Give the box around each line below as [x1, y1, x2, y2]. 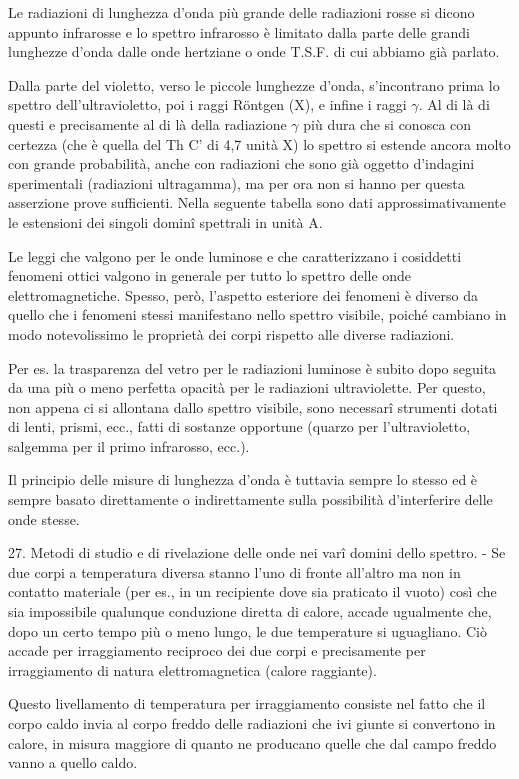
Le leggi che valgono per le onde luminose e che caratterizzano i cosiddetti [8, 245, 462, 266]
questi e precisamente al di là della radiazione [8, 113, 287, 134]
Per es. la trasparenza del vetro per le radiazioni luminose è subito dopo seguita [8, 357, 497, 378]
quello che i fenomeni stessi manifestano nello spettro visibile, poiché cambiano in [8, 304, 507, 325]
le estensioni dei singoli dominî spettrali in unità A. [8, 211, 323, 232]
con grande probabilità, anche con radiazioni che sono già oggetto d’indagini [8, 153, 475, 174]
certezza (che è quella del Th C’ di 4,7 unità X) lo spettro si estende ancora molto [8, 133, 511, 154]
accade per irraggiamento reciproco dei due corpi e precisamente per [8, 640, 426, 661]
